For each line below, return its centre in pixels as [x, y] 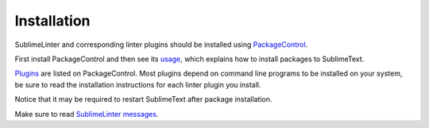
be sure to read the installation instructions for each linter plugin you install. [138, 84]
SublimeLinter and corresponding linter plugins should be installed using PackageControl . [161, 45]
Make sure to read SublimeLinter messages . [87, 114]
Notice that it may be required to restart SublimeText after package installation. [143, 99]
